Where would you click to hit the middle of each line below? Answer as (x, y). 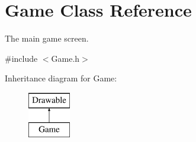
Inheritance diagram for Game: (61, 78)
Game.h (65, 58)
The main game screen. (47, 38)
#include (21, 58)
